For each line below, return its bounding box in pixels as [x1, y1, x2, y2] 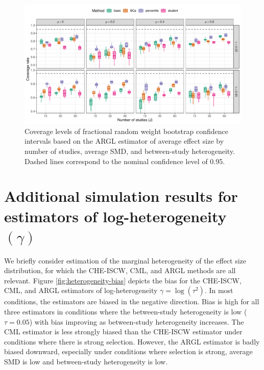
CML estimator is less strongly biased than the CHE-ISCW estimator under [4, 326, 243, 337]
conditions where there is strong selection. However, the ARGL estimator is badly [4, 336, 260, 347]
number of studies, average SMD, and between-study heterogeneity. [25, 145, 235, 156]
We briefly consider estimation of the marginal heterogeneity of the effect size [4, 255, 247, 266]
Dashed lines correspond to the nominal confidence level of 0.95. [25, 155, 225, 166]
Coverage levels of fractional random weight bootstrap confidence [25, 125, 228, 136]
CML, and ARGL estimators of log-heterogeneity [4, 285, 158, 296]
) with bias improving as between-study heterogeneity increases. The [29, 316, 244, 327]
